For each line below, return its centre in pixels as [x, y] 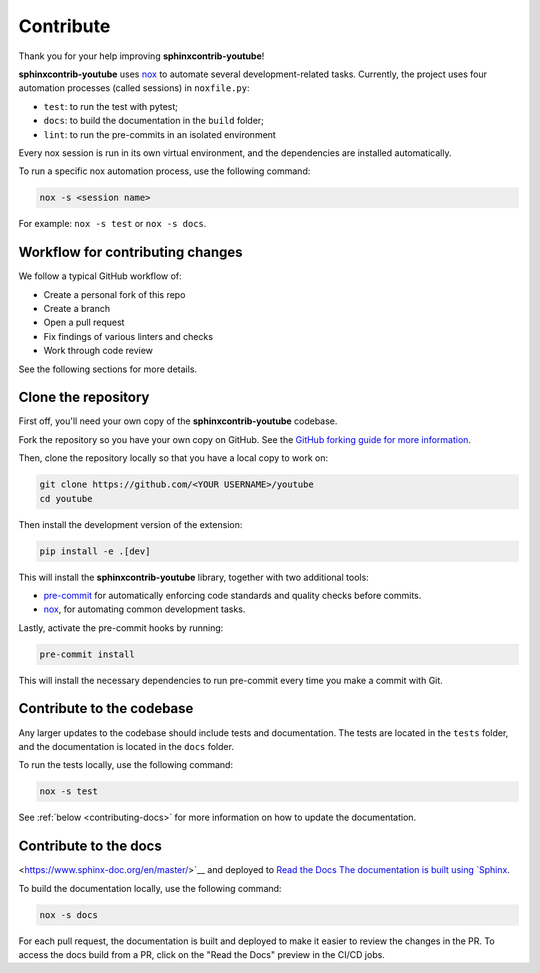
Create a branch [77, 308]
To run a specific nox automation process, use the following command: [164, 171]
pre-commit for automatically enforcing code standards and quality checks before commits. [232, 595]
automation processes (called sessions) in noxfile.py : [134, 88]
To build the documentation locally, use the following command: [150, 888]
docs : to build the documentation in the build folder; [154, 121]
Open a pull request [84, 322]
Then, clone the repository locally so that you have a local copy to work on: [173, 458]
